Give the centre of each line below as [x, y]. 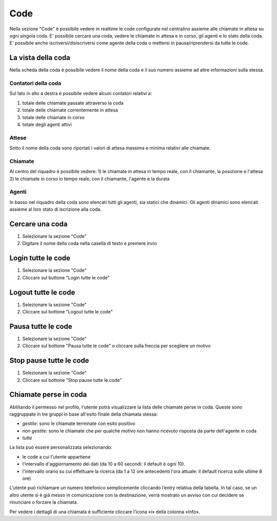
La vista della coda [40, 58]
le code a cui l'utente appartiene [56, 457]
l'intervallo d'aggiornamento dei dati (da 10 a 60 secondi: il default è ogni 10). [104, 464]
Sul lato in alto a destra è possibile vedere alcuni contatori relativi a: [81, 94]
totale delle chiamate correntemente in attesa [70, 110]
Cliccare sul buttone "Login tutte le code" [66, 277]
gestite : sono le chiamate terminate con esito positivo [79, 423]
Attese [18, 138]
